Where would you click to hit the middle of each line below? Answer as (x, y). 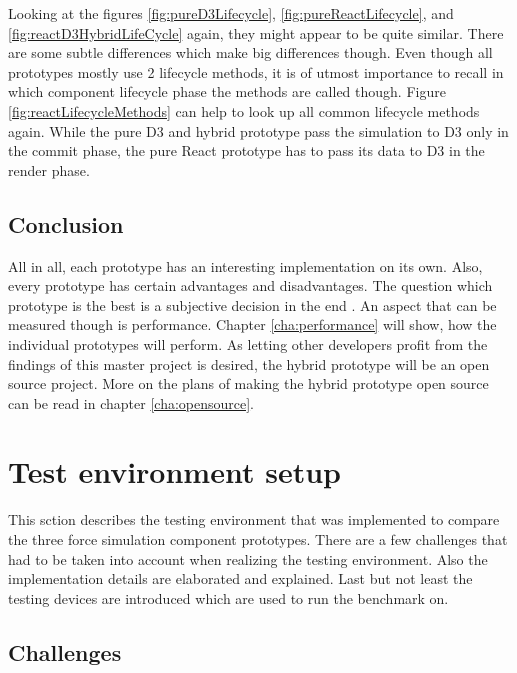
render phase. (49, 169)
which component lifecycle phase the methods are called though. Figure (227, 91)
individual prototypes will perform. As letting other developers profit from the (248, 343)
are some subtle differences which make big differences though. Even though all (250, 52)
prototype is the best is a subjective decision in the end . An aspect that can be (252, 304)
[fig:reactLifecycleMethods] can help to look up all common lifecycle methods (244, 110)
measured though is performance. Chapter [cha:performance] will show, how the (252, 324)
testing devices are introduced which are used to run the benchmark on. (228, 597)
